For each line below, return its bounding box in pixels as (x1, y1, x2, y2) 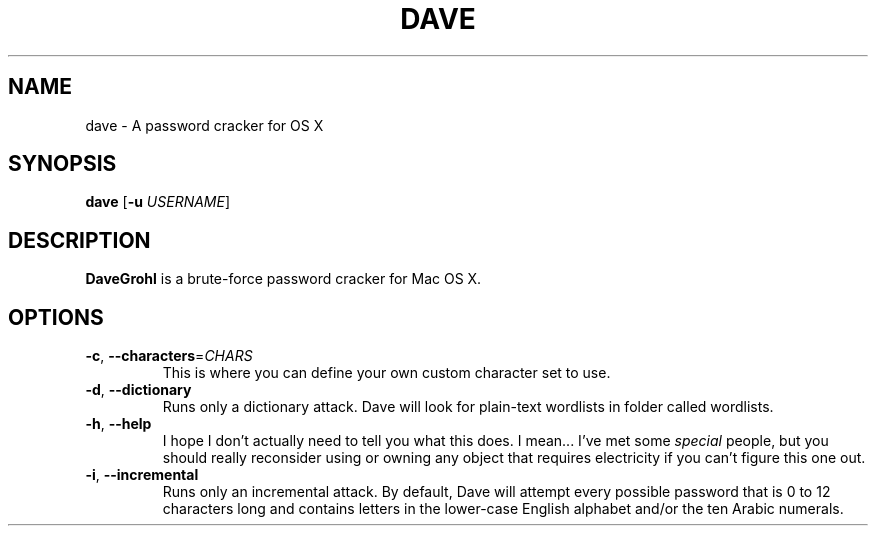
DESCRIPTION (8, 227, 151, 253)
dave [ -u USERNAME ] (85, 193, 231, 211)
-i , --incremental (85, 466, 199, 484)
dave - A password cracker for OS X (85, 116, 324, 134)
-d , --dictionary (85, 381, 192, 399)
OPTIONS (8, 304, 104, 330)
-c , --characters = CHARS (85, 347, 253, 365)
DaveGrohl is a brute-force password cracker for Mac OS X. (85, 270, 482, 288)
